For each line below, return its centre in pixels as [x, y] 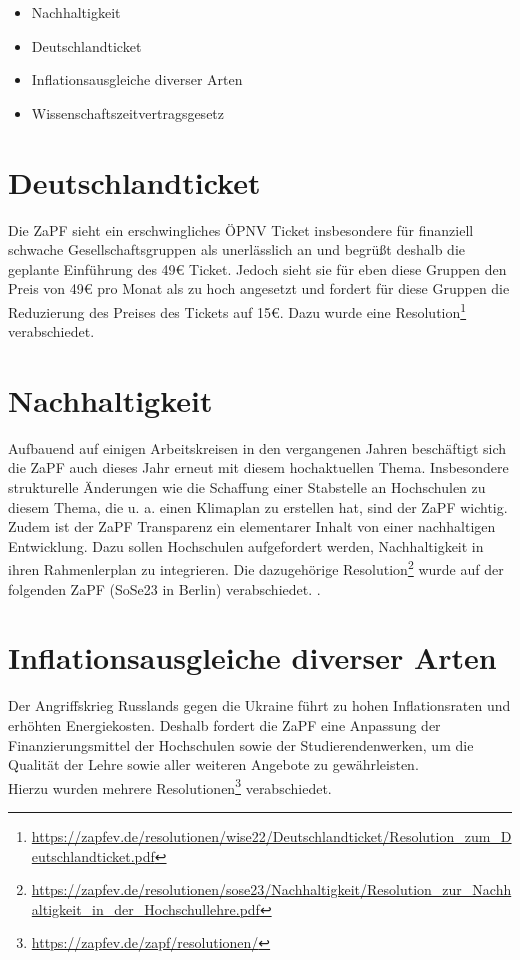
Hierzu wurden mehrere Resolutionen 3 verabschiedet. [170, 786]
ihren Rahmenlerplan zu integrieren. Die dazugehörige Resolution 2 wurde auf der [256, 568]
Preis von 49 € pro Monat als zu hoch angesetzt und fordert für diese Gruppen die [259, 288]
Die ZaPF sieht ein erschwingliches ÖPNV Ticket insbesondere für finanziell [241, 229]
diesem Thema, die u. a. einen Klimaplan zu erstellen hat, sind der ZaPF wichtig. [258, 506]
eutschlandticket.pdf [93, 855]
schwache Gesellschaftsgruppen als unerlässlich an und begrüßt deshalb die [237, 249]
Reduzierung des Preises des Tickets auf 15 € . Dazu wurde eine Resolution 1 [237, 310]
